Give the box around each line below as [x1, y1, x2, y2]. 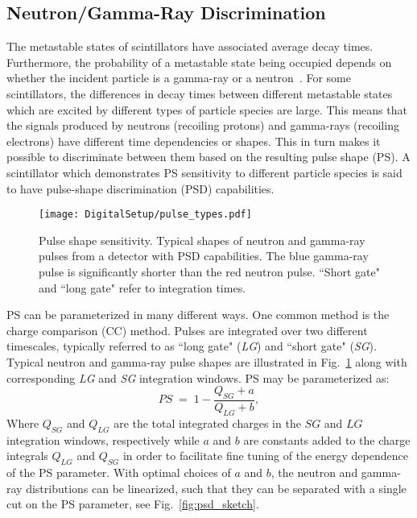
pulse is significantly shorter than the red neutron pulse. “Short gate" [39, 263, 380, 280]
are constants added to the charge [243, 431, 411, 448]
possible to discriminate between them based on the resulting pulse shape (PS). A [6, 148, 411, 165]
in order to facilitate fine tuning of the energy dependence [122, 447, 408, 464]
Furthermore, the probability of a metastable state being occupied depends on [6, 53, 392, 70]
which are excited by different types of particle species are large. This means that [6, 101, 407, 118]
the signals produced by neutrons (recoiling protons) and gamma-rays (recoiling [6, 117, 399, 134]
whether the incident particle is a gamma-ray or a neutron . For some [6, 69, 351, 86]
